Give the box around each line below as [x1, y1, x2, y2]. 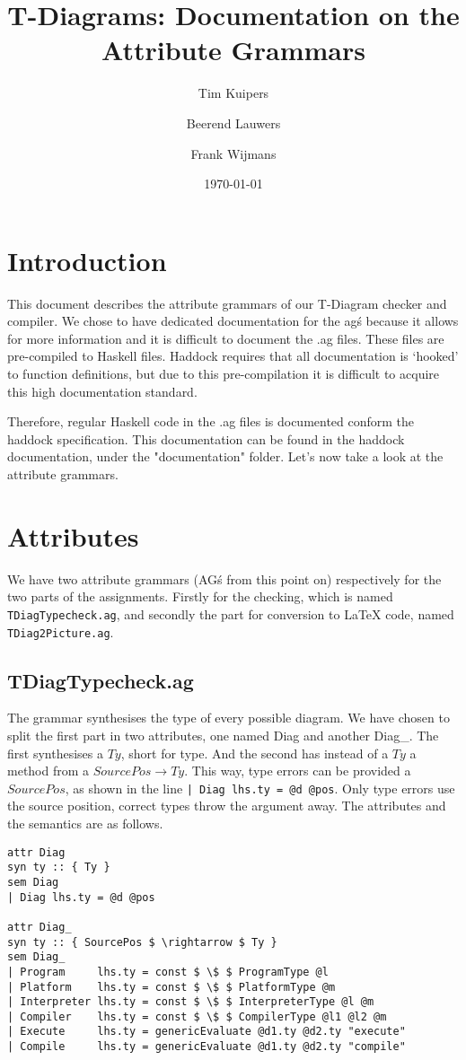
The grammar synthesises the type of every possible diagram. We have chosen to [7, 708, 450, 727]
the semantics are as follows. [7, 814, 163, 833]
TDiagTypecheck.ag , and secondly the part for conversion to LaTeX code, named [7, 604, 454, 623]
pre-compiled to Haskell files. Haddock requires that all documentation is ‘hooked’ [7, 346, 459, 365]
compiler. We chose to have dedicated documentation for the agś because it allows [7, 311, 459, 330]
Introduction [7, 241, 167, 278]
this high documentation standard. [7, 381, 198, 400]
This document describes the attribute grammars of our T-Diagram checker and [7, 293, 447, 312]
